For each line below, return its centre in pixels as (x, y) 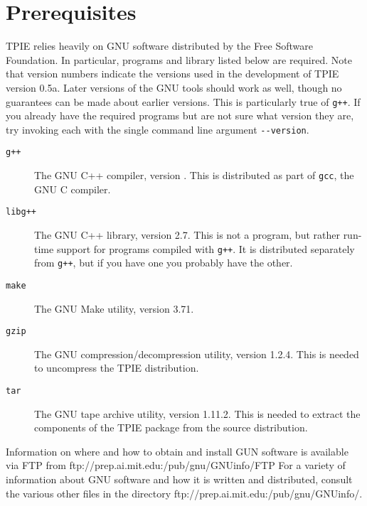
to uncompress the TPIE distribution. (117, 368)
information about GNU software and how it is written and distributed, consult (179, 479)
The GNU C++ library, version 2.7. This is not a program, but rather (187, 234)
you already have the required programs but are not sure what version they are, (180, 115)
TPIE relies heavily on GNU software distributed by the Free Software (159, 46)
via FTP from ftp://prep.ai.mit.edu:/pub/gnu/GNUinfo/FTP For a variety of (176, 465)
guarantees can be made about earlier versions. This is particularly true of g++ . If (183, 101)
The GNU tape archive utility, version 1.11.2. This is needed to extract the (197, 413)
